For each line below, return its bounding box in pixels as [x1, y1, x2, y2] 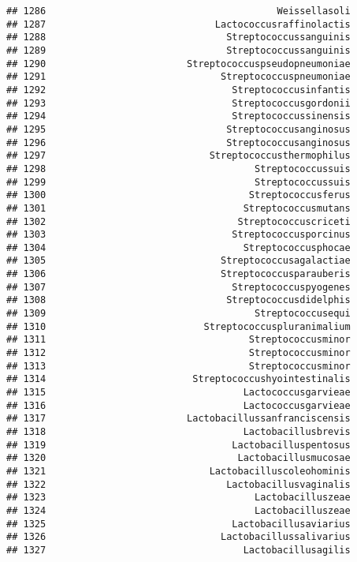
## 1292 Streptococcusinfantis [6, 84, 351, 96]
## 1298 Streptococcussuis [6, 163, 351, 174]
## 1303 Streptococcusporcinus [6, 229, 351, 241]
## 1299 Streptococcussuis [6, 176, 351, 188]
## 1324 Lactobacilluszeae [6, 504, 351, 516]
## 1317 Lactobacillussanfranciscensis [6, 413, 351, 425]
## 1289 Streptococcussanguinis [6, 44, 351, 56]
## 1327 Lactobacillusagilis [6, 544, 351, 556]
